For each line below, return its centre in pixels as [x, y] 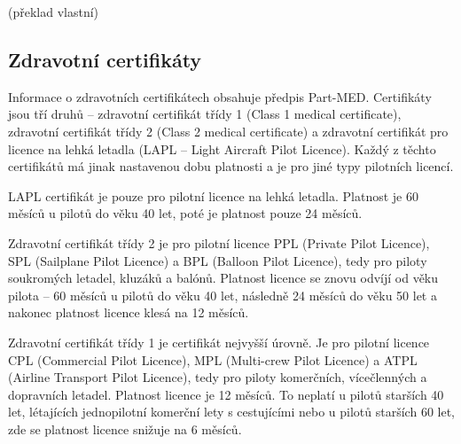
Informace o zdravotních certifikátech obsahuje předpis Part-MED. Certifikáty [220, 96]
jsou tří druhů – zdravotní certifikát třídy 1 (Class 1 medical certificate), [205, 114]
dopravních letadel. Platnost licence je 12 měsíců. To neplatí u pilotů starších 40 [226, 394]
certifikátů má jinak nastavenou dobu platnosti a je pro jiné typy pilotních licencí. [231, 166]
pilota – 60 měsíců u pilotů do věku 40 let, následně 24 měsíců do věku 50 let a [223, 295]
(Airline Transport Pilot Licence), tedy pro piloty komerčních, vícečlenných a [218, 377]
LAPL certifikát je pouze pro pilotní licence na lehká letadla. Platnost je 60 [213, 195]
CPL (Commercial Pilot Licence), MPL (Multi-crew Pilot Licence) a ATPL [213, 359]
